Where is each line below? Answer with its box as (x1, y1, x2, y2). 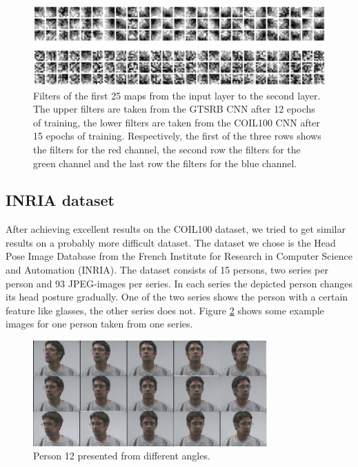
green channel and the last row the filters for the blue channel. (33, 155, 297, 170)
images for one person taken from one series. (6, 316, 193, 331)
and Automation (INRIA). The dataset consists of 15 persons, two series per (6, 263, 328, 277)
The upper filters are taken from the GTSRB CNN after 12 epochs (33, 102, 315, 116)
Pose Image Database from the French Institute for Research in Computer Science (6, 249, 352, 263)
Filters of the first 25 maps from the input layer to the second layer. (33, 88, 321, 102)
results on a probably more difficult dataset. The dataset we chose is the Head (6, 235, 336, 249)
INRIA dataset (6, 189, 115, 211)
